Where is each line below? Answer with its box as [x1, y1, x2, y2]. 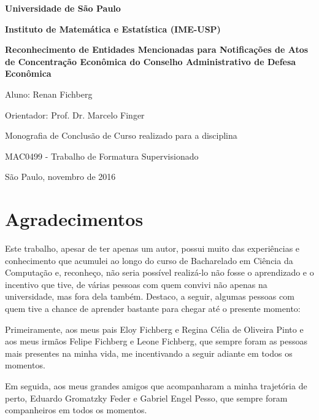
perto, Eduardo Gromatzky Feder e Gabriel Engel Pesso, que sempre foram [5, 391, 288, 404]
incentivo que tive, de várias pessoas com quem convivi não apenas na [5, 278, 267, 290]
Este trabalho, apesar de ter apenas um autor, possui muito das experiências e [5, 242, 300, 255]
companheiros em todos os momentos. [5, 403, 147, 416]
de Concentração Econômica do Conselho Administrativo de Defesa [5, 55, 296, 68]
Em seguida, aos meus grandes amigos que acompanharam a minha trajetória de [5, 379, 307, 392]
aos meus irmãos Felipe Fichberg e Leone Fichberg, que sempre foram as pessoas [5, 335, 308, 348]
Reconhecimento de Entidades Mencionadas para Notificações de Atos [5, 43, 309, 56]
